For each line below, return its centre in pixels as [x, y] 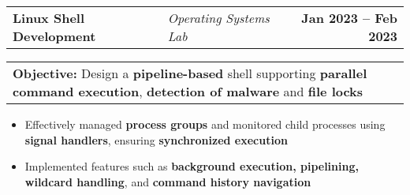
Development [54, 36]
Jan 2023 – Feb [349, 18]
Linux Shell [49, 18]
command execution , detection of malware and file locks [188, 91]
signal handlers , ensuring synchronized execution [156, 139]
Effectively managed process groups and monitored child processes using [205, 124]
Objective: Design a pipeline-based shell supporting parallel [190, 73]
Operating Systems [218, 18]
